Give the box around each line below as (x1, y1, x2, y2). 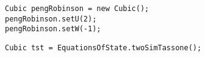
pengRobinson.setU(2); (5, 14, 97, 23)
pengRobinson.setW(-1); (5, 25, 101, 34)
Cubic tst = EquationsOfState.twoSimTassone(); (5, 43, 202, 52)
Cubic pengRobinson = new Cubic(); (5, 4, 149, 13)
